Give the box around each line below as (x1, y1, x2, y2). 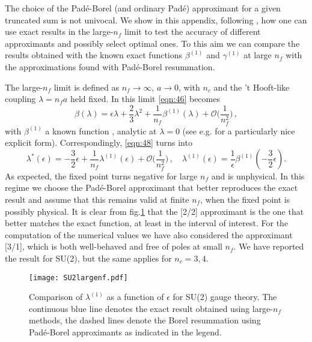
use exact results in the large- (5, 25, 114, 38)
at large (243, 49, 272, 61)
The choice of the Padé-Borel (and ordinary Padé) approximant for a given (5, 2, 281, 14)
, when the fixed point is (200, 193, 290, 205)
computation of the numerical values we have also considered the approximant (5, 228, 293, 241)
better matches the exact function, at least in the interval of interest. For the (5, 217, 289, 229)
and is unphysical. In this (211, 169, 305, 182)
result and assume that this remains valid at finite (5, 193, 189, 205)
